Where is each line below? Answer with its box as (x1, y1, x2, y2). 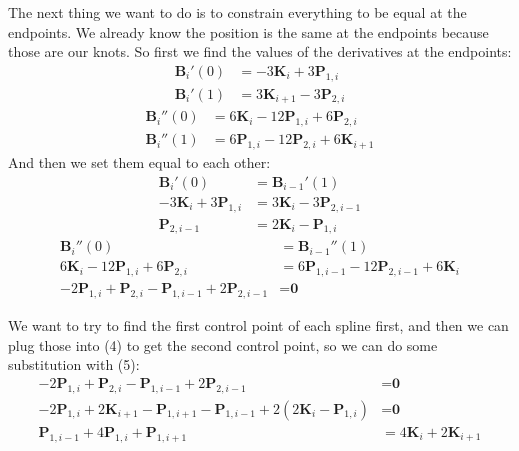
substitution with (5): (8, 354, 140, 375)
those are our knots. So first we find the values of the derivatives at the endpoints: (8, 41, 512, 62)
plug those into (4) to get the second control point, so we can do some (8, 334, 438, 355)
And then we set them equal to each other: (8, 152, 271, 173)
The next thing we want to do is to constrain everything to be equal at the (8, 2, 467, 22)
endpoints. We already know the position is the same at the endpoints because (8, 21, 489, 42)
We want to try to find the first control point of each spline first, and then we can (8, 315, 509, 336)
